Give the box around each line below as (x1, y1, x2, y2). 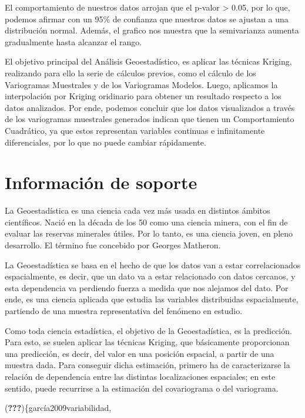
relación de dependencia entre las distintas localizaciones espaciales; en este (5, 370, 276, 382)
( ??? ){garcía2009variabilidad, (5, 402, 112, 414)
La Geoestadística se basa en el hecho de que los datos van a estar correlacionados (5, 258, 301, 271)
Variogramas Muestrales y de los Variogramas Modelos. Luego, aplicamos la (5, 78, 278, 90)
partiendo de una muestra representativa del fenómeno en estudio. (5, 305, 243, 316)
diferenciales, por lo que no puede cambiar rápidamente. (5, 136, 206, 148)
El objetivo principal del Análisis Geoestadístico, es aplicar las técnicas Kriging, (5, 55, 292, 68)
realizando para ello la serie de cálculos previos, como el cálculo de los (5, 66, 256, 79)
